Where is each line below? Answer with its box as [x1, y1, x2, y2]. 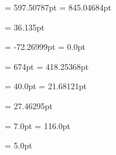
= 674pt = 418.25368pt [5, 60, 89, 72]
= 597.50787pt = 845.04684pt [5, 1, 112, 13]
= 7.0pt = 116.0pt [5, 119, 71, 132]
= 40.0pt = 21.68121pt [5, 80, 87, 92]
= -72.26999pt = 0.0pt [5, 41, 86, 53]
